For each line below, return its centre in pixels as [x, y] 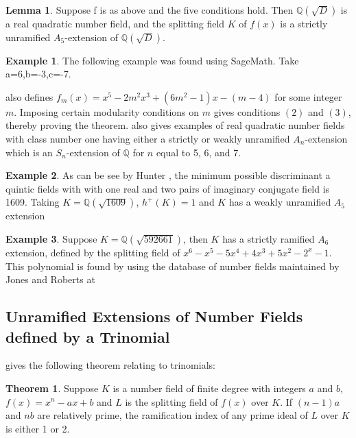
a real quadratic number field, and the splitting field [115, 23]
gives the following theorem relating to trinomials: [110, 365]
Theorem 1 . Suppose [52, 388]
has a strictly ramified [269, 238]
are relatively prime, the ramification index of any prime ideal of [173, 415]
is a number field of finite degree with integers [209, 388]
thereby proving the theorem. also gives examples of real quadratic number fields [175, 125]
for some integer [308, 96]
